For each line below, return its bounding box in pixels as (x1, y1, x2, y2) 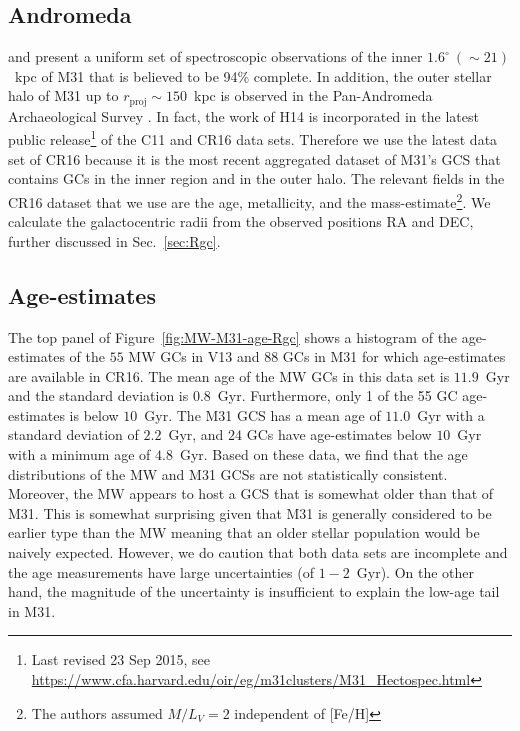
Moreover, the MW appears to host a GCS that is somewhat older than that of (8, 483, 494, 504)
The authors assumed (31, 702, 163, 723)
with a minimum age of (8, 444, 151, 465)
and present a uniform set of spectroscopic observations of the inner (8, 46, 423, 67)
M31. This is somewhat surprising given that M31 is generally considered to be (8, 502, 492, 523)
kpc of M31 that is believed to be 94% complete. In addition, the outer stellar (14, 65, 492, 86)
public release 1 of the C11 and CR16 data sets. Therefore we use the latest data (8, 126, 498, 150)
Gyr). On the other (356, 561, 475, 582)
